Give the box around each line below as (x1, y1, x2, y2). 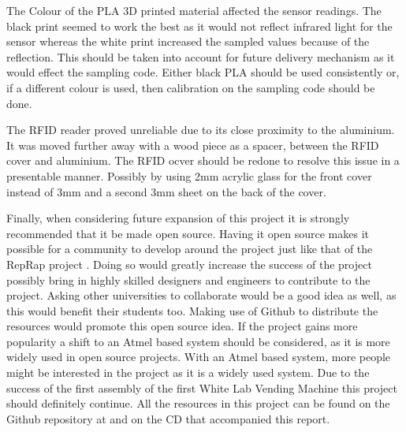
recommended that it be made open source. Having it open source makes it (6, 225, 369, 241)
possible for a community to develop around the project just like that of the (6, 240, 373, 257)
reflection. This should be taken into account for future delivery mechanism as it (6, 48, 395, 65)
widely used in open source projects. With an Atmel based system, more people (6, 348, 391, 365)
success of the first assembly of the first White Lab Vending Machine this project (6, 379, 397, 396)
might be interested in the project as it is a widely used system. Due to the (6, 364, 370, 381)
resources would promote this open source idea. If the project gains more (6, 318, 358, 334)
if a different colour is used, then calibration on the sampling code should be (6, 79, 375, 95)
